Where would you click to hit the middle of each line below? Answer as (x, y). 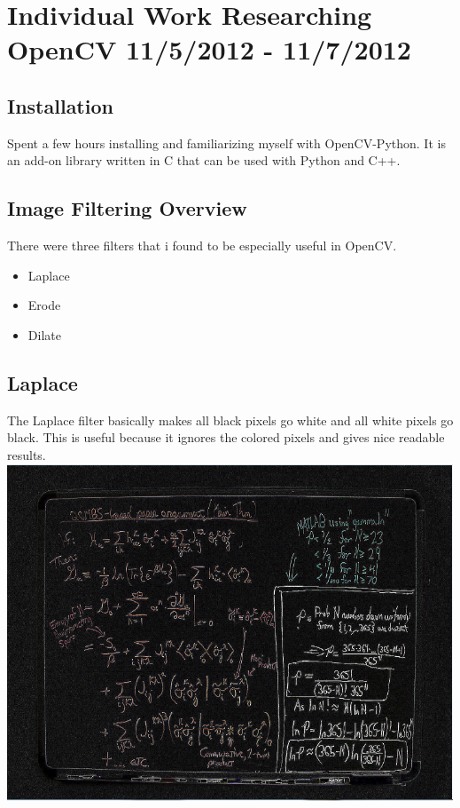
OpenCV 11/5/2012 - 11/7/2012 (209, 49)
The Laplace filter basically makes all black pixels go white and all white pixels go (230, 420)
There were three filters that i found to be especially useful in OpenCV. (202, 246)
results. (27, 454)
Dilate (44, 334)
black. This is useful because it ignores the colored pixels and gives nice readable (226, 437)
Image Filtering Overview (127, 208)
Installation (60, 105)
